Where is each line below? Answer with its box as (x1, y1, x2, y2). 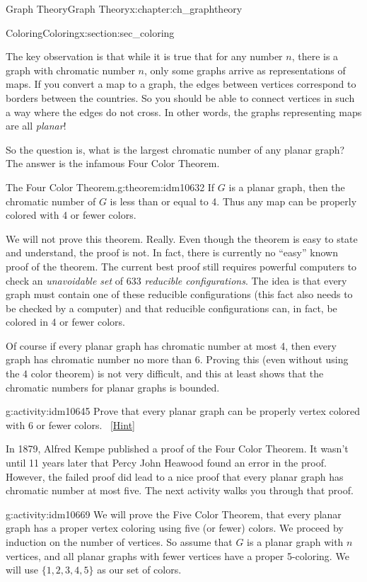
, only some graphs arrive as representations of (144, 62, 346, 77)
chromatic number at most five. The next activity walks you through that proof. (6, 483, 354, 498)
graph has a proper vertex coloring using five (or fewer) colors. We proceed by (6, 520, 344, 535)
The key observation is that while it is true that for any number (6, 49, 283, 64)
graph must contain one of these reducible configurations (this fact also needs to (6, 287, 353, 302)
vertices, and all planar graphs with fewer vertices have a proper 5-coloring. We (6, 548, 349, 563)
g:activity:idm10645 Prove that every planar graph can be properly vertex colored (6, 404, 361, 418)
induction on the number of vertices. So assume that (6, 535, 233, 549)
